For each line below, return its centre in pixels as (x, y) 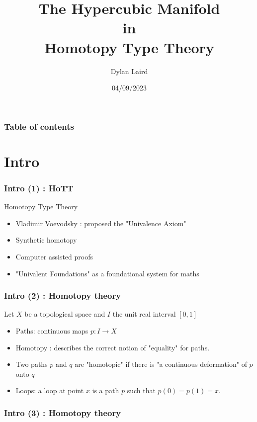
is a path (106, 390)
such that (141, 390)
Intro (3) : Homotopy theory (63, 412)
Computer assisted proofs (54, 256)
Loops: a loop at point (50, 390)
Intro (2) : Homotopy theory (63, 295)
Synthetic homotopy (46, 240)
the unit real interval (144, 314)
